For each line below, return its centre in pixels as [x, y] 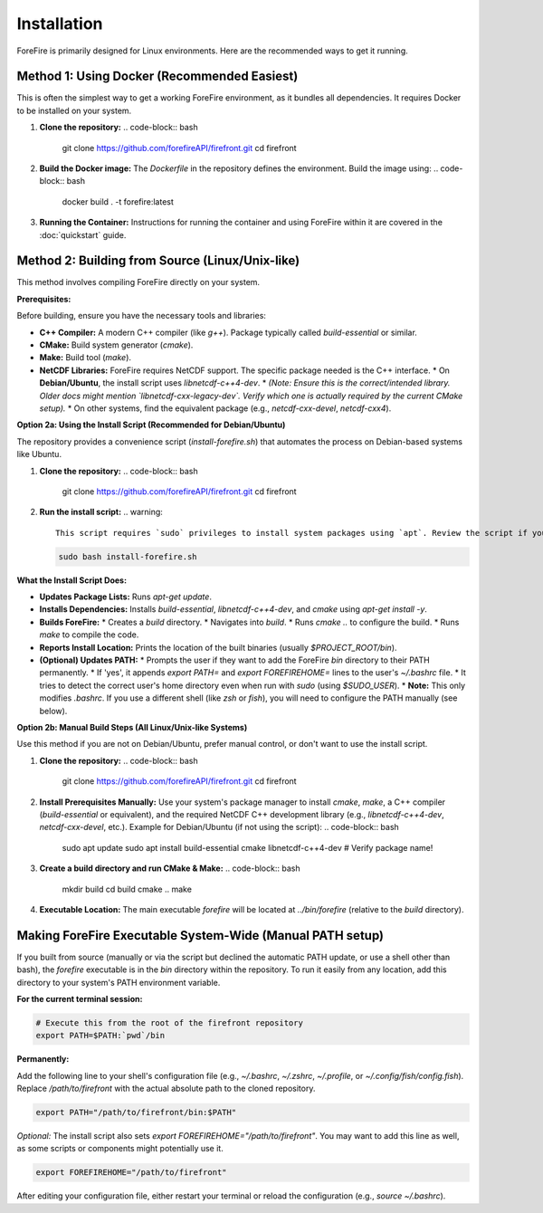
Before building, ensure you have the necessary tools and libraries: [142, 316]
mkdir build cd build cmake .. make [127, 889]
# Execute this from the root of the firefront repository [169, 1022]
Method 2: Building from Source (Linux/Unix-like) [158, 261]
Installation [60, 24]
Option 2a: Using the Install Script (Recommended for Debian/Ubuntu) [151, 425]
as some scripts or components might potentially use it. [120, 1149]
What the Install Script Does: [71, 580]
